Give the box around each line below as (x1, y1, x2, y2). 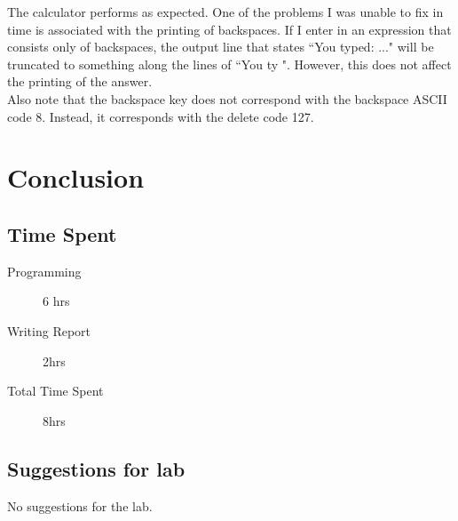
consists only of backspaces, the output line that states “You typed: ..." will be (7, 37, 434, 56)
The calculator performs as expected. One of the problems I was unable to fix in (7, 3, 444, 20)
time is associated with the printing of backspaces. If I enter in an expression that (7, 20, 452, 38)
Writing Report (7, 321, 91, 340)
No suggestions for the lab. (7, 496, 153, 515)
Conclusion (7, 159, 145, 196)
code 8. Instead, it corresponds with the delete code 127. (7, 107, 314, 125)
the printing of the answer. (7, 72, 153, 91)
